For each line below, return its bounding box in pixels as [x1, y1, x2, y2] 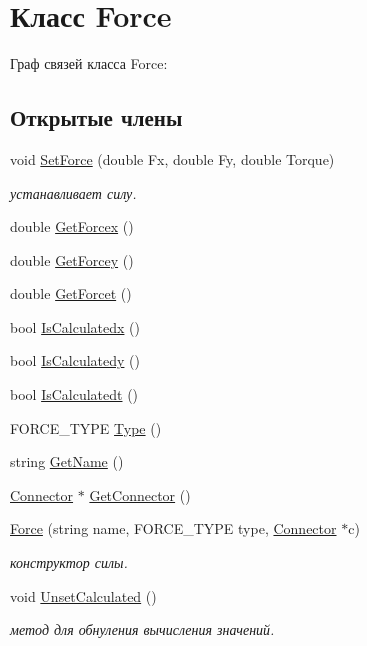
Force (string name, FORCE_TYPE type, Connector [10, 518, 337, 539]
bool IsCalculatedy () [10, 350, 140, 371]
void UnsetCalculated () [10, 585, 157, 606]
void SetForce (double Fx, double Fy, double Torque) [10, 148, 335, 169]
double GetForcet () [10, 283, 132, 304]
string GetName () [10, 451, 124, 472]
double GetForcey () [10, 249, 134, 270]
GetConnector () [89, 484, 191, 505]
